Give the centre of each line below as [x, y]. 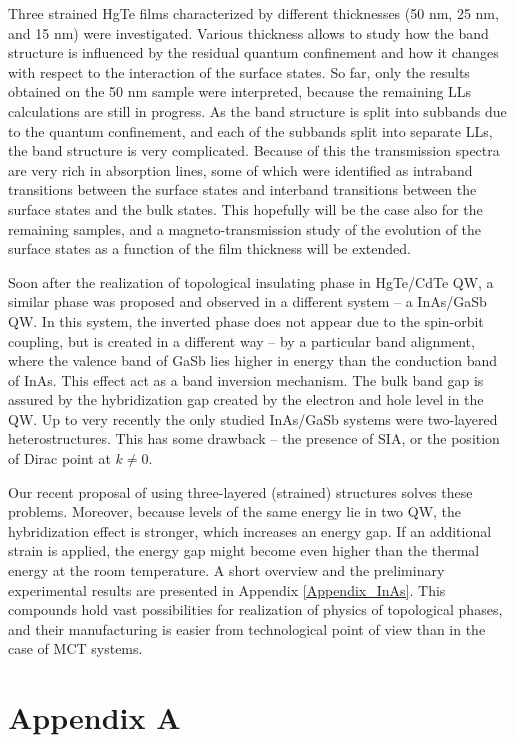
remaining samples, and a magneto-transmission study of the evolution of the [245, 228]
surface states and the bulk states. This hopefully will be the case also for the [245, 208]
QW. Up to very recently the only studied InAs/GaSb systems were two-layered [253, 418]
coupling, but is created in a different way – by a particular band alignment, [241, 340]
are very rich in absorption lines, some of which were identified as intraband [240, 169]
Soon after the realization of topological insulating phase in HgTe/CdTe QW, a [251, 281]
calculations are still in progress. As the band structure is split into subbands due [257, 110]
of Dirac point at [59, 458]
